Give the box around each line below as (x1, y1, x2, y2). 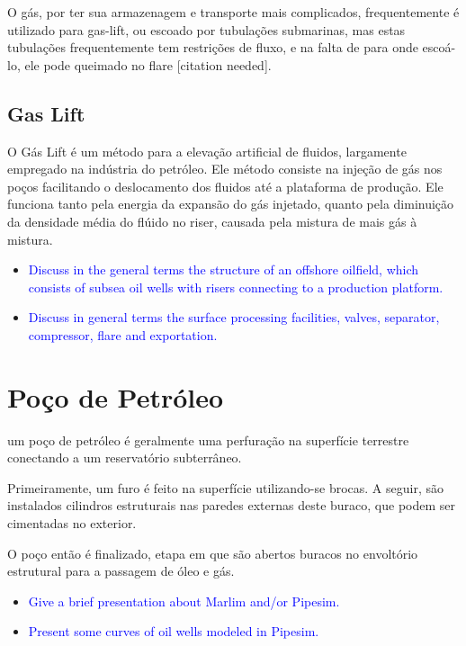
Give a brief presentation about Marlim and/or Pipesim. (28, 591, 340, 610)
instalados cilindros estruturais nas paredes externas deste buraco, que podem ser (7, 496, 456, 515)
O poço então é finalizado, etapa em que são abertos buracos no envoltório (7, 543, 418, 562)
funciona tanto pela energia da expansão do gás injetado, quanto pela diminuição (7, 194, 454, 213)
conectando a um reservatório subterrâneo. (7, 448, 242, 467)
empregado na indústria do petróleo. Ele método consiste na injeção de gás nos (7, 159, 443, 178)
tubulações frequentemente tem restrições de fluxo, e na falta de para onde (7, 38, 418, 57)
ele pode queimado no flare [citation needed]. (24, 55, 272, 74)
